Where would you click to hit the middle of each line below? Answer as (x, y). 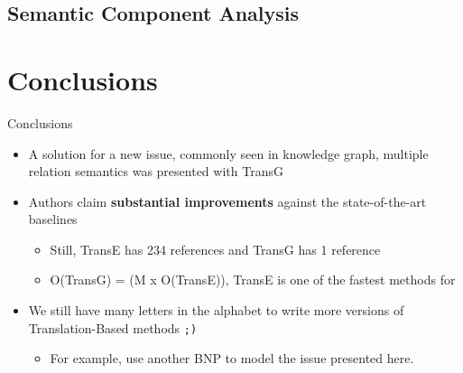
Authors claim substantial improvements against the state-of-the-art (227, 201)
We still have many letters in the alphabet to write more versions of (216, 310)
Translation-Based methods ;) (113, 327)
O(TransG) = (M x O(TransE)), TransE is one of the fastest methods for (253, 280)
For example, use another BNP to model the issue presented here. (232, 358)
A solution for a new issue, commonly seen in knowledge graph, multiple (228, 153)
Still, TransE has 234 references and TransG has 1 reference (215, 249)
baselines (53, 219)
